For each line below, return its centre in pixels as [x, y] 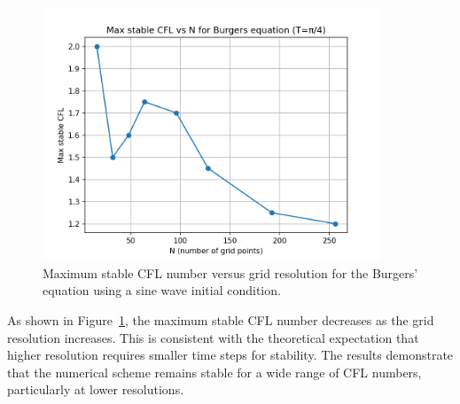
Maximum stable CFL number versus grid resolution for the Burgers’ [230, 272]
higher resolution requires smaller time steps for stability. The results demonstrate [230, 355]
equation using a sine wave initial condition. [162, 290]
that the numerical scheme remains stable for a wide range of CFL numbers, [214, 372]
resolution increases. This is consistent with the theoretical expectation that [213, 337]
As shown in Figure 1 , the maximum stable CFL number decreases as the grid [221, 319]
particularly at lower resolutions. [96, 389]
